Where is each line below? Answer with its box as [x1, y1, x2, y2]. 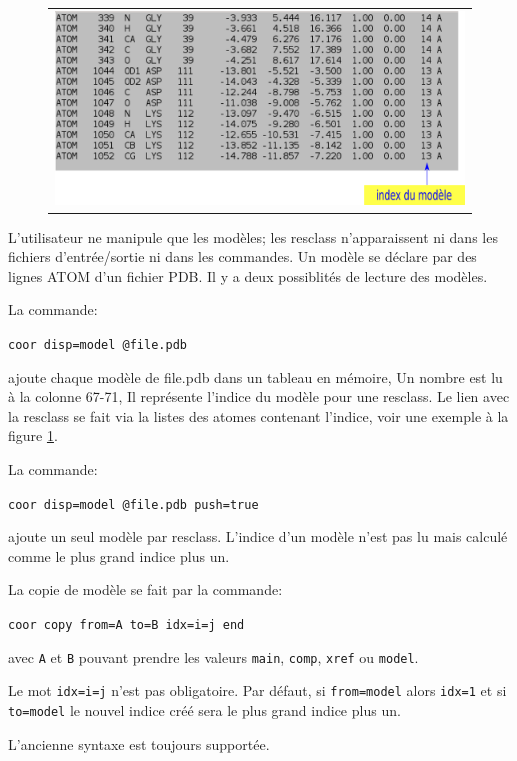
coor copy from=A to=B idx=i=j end [8, 618, 245, 633]
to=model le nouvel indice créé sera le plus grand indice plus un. [8, 700, 401, 721]
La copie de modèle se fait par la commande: [8, 579, 283, 600]
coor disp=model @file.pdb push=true [8, 497, 259, 512]
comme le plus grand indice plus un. [8, 545, 230, 566]
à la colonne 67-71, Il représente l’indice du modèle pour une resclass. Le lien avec [8, 386, 510, 407]
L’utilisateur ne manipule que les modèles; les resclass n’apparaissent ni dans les [8, 226, 498, 247]
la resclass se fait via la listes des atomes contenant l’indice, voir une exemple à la [8, 405, 509, 426]
